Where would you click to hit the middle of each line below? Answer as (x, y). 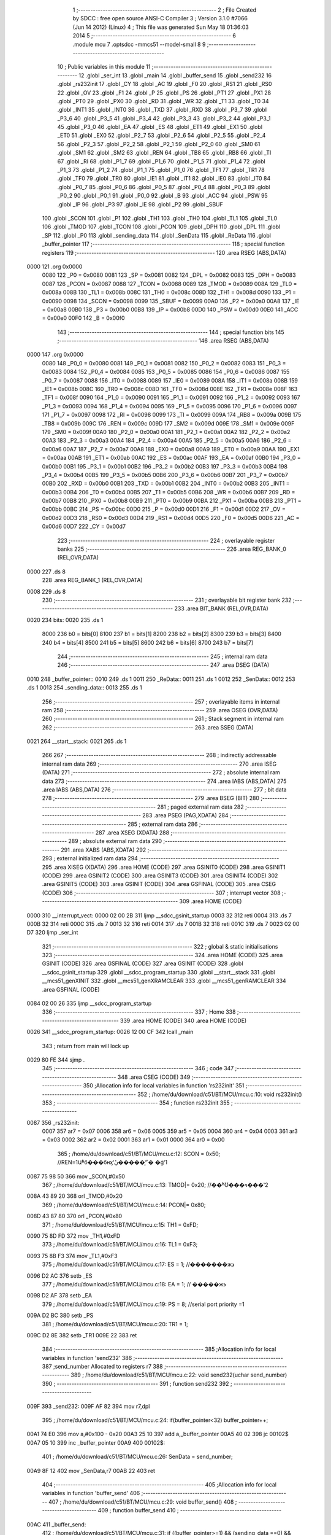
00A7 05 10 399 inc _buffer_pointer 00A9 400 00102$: (96, 1442)
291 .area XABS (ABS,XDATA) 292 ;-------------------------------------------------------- (174, 850)
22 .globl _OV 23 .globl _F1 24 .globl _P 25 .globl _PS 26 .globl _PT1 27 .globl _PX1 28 (164, 93)
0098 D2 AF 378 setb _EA (59, 1296)
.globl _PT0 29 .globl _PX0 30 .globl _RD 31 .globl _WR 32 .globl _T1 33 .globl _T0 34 (163, 101)
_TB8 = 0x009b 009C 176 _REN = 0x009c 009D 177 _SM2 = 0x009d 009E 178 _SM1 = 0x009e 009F (168, 423)
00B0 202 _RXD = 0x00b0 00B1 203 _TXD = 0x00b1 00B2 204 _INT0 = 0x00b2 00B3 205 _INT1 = (166, 484)
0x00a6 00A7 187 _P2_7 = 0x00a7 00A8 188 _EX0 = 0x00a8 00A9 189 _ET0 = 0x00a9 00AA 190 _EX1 (171, 449)
